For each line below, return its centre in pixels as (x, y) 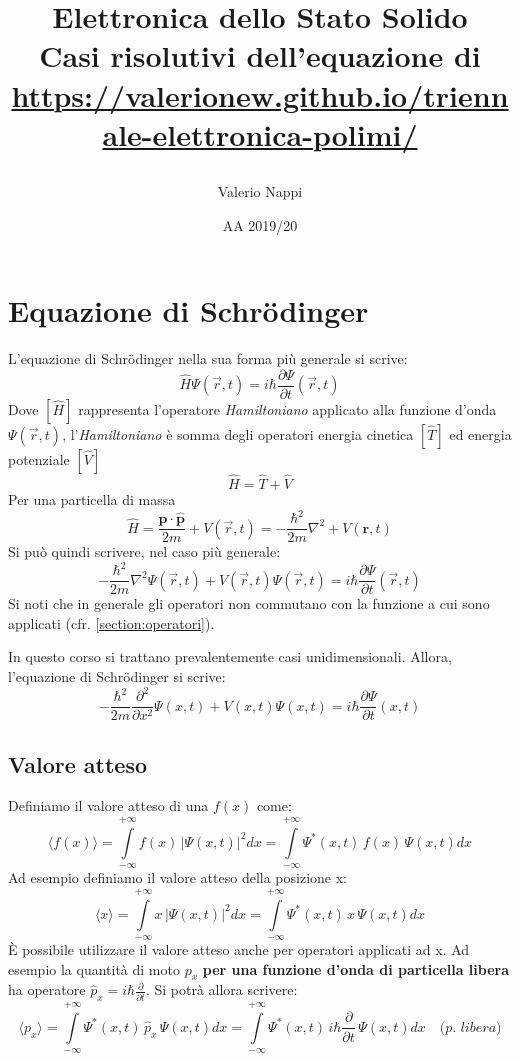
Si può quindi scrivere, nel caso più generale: (144, 551)
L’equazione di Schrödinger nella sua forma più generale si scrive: (208, 358)
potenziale (39, 458)
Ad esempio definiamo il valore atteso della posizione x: (177, 877)
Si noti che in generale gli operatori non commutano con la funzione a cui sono (249, 603)
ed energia (480, 433)
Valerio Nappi (260, 190)
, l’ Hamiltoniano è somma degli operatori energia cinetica (238, 433)
